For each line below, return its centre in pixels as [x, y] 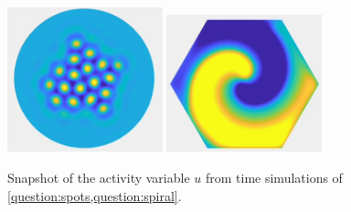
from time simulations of [274, 178]
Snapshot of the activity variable [99, 178]
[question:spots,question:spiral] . [95, 195]
